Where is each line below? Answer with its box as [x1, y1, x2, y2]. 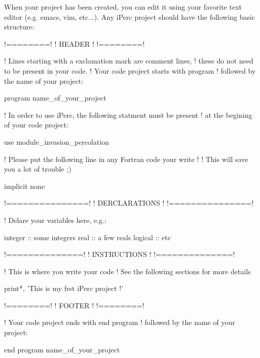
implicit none [4, 180, 45, 191]
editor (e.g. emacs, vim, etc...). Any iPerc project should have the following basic [4, 11, 255, 22]
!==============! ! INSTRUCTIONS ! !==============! [4, 249, 235, 259]
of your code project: [4, 119, 68, 130]
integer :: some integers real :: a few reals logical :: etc [4, 232, 171, 242]
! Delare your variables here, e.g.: [4, 214, 106, 225]
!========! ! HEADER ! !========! [4, 38, 145, 49]
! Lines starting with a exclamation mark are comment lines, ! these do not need [4, 55, 253, 66]
